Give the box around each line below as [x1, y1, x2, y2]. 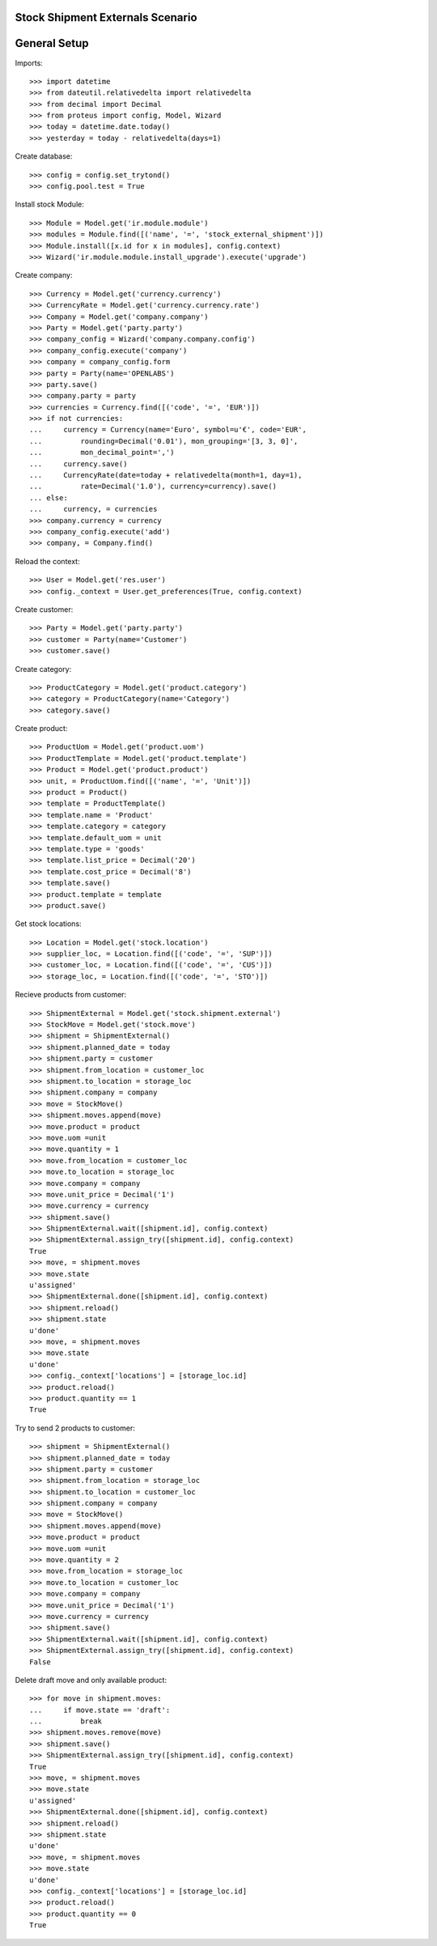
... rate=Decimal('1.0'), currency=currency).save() [29, 482, 277, 491]
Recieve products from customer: [15, 990, 127, 1000]
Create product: [15, 724, 68, 733]
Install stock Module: [15, 199, 84, 210]
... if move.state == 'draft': [29, 1705, 171, 1714]
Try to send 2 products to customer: [15, 1423, 135, 1433]
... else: [29, 493, 68, 502]
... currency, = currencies [29, 504, 158, 514]
